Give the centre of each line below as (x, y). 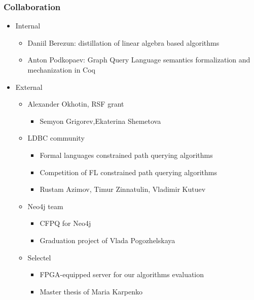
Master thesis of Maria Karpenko (91, 291)
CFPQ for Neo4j (65, 223)
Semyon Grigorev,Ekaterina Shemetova (100, 121)
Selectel (39, 257)
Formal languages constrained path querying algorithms (126, 155)
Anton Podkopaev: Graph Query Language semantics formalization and (139, 60)
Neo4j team (45, 206)
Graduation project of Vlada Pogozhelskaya (107, 240)
